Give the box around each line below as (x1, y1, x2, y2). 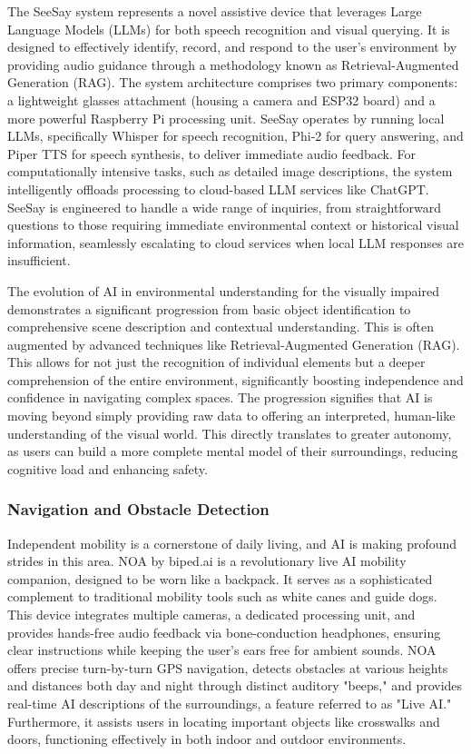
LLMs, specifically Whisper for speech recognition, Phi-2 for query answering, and (7, 126, 464, 145)
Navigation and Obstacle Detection (7, 498, 270, 521)
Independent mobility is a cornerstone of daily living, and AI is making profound (7, 533, 457, 552)
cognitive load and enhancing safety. (7, 459, 208, 478)
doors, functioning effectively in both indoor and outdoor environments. (7, 729, 407, 749)
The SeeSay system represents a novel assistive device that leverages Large (7, 2, 422, 20)
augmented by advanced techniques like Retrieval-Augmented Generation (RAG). (7, 334, 460, 353)
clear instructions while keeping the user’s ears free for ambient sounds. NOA (7, 640, 437, 660)
